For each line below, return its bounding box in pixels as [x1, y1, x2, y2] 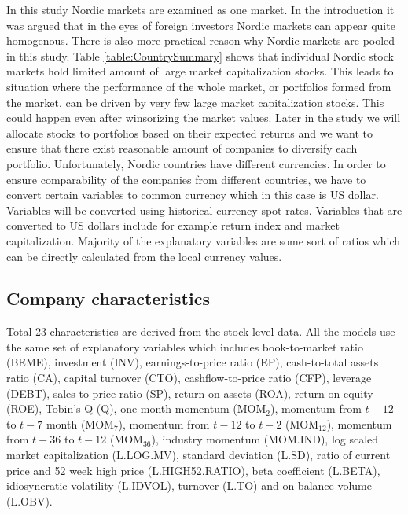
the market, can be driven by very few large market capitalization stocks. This [6, 94, 384, 110]
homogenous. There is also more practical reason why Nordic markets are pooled [6, 32, 395, 49]
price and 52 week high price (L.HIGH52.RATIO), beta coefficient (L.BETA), [6, 462, 380, 478]
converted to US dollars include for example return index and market [6, 217, 340, 234]
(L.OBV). [6, 492, 53, 509]
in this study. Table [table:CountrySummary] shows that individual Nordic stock [6, 47, 394, 64]
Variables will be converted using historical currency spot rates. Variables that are [6, 201, 402, 218]
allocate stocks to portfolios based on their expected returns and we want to [6, 124, 373, 141]
